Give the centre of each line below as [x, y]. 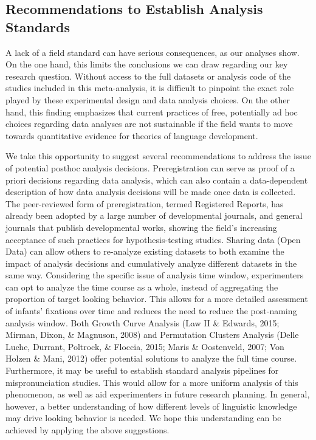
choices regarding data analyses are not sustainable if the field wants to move [149, 124]
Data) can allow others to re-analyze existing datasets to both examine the [145, 251]
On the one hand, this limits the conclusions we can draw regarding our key [147, 64]
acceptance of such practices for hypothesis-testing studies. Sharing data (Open [153, 239]
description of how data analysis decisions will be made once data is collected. [151, 192]
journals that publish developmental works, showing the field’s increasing [141, 227]
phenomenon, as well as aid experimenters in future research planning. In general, [158, 394]
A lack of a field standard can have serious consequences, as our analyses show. [153, 52]
